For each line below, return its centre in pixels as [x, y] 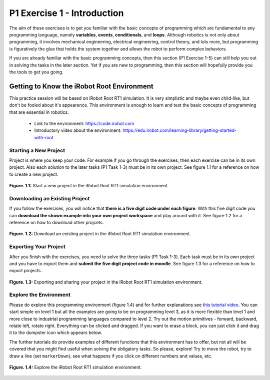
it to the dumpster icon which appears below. [56, 333]
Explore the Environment [40, 295]
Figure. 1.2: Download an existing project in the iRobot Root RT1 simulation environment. [100, 234]
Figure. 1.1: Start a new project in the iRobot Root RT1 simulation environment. [89, 186]
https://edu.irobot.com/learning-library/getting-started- [180, 130]
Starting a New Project [37, 150]
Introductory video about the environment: [78, 130]
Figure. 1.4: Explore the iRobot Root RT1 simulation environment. [75, 367]
